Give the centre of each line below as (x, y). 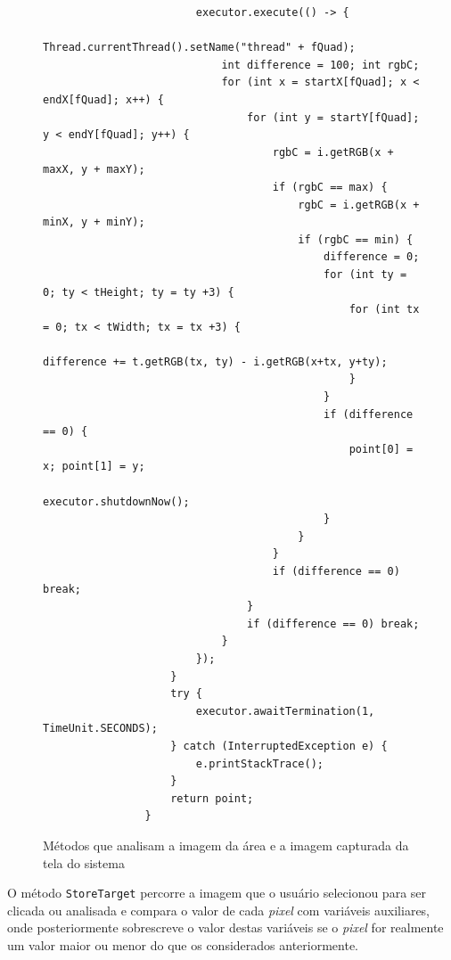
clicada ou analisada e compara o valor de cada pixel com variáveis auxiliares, (219, 910)
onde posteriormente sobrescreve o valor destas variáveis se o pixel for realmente (225, 927)
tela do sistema (84, 862)
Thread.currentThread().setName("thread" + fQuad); (199, 48)
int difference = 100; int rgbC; (320, 65)
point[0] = (381, 449)
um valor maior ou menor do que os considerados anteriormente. (183, 944)
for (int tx (384, 310)
